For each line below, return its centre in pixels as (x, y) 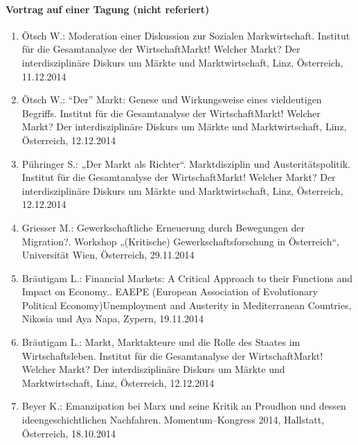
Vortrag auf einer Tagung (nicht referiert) (108, 9)
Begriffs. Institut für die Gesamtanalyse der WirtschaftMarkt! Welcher (171, 113)
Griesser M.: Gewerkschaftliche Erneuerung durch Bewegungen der (163, 227)
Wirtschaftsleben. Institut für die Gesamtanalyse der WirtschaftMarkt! (172, 355)
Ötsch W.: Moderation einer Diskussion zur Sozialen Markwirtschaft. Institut (186, 35)
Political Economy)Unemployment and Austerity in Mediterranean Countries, (187, 305)
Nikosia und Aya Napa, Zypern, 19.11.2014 (113, 319)
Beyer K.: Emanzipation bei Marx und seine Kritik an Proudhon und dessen (184, 406)
